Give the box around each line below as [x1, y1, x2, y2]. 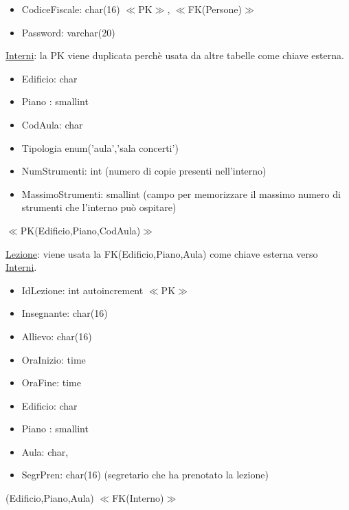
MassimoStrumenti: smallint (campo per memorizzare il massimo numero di [21, 186, 341, 201]
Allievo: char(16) [21, 329, 92, 343]
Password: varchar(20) [21, 25, 115, 39]
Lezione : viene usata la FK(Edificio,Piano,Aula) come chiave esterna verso [5, 246, 318, 260]
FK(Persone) [188, 2, 243, 16]
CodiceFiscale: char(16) [21, 2, 120, 16]
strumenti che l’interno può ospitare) [21, 200, 177, 214]
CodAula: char [21, 117, 83, 131]
